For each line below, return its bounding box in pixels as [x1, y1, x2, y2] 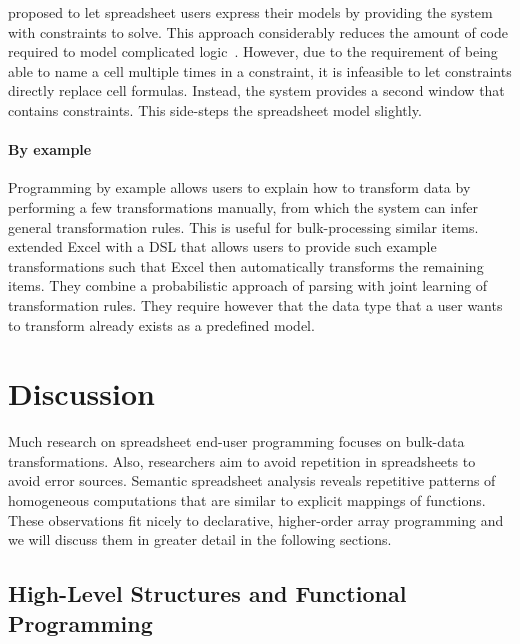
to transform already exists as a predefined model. [8, 314, 315, 335]
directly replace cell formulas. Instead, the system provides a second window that [8, 80, 505, 101]
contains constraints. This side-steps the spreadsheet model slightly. [8, 99, 422, 120]
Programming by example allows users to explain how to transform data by [8, 177, 471, 198]
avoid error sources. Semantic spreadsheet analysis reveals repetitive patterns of [8, 470, 496, 491]
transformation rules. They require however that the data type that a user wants [8, 294, 503, 315]
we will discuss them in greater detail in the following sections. [8, 529, 392, 550]
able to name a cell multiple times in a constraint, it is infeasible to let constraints [8, 60, 512, 81]
